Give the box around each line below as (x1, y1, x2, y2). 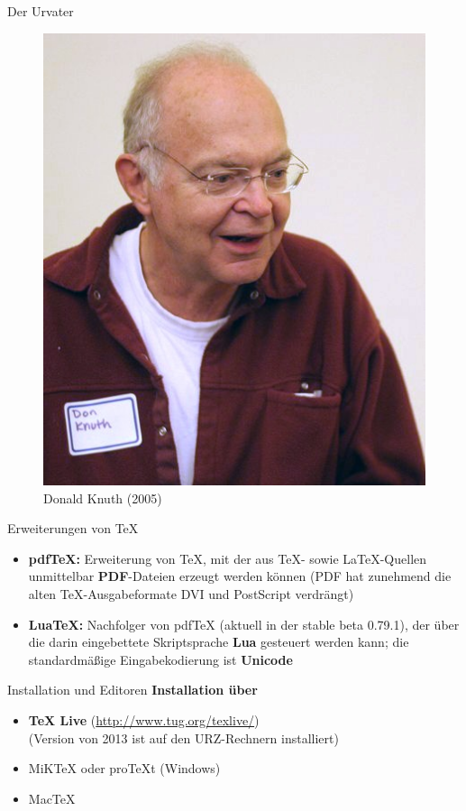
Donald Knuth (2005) (43, 488, 162, 507)
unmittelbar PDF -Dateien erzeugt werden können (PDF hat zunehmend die (28, 567, 452, 585)
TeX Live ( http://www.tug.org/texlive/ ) (28, 710, 260, 729)
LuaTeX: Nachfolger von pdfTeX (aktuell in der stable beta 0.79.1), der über (28, 614, 460, 633)
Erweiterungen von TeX (7, 519, 139, 538)
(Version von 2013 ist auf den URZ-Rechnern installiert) (28, 728, 339, 747)
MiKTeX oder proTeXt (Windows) (28, 759, 221, 778)
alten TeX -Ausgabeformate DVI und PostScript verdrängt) (28, 585, 354, 603)
